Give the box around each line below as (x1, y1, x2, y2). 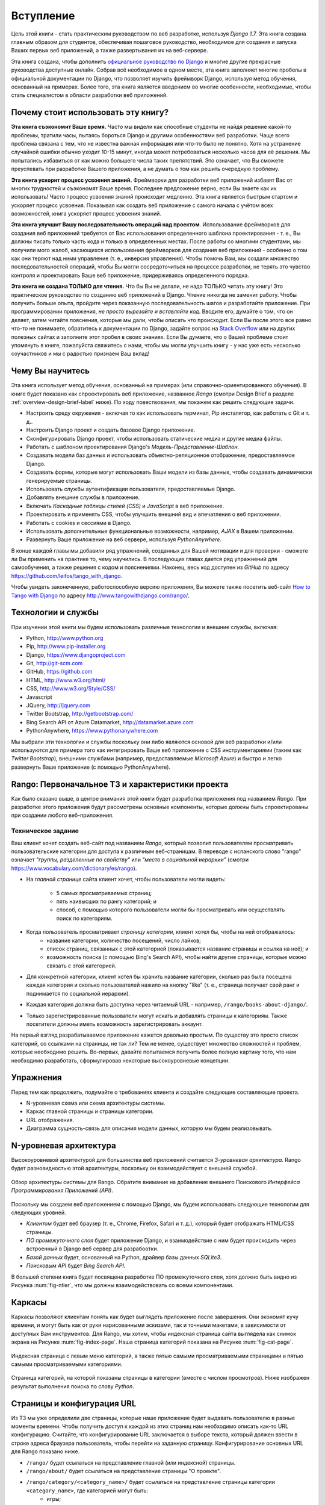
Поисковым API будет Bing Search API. (26, 1262, 126, 1270)
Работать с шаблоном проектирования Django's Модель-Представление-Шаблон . (26, 443, 240, 450)
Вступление (11, 9, 75, 22)
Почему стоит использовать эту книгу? (11, 107, 169, 117)
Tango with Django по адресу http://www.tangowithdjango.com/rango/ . (11, 592, 190, 599)
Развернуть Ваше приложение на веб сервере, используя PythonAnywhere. (26, 536, 222, 543)
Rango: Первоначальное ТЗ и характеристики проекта (11, 779, 229, 789)
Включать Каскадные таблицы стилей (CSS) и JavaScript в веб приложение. (26, 502, 224, 509)
